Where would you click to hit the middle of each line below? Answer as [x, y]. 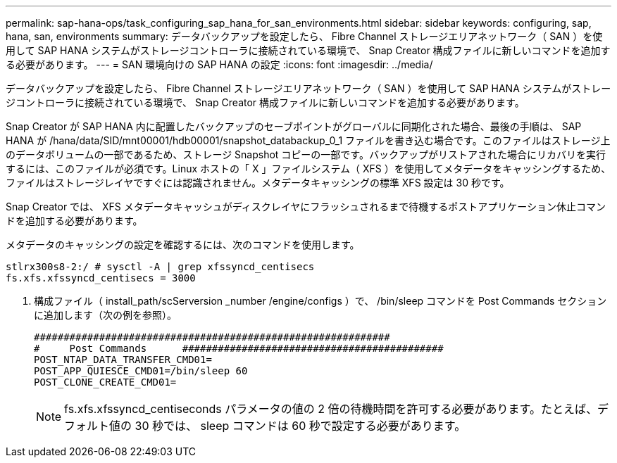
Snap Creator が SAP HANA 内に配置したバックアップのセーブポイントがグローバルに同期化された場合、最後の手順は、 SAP [294, 126]
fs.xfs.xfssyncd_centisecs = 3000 [101, 278]
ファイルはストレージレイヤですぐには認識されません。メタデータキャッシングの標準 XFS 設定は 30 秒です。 [258, 183]
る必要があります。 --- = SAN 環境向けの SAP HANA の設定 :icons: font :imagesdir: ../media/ [219, 64]
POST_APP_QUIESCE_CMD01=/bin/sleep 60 [141, 371]
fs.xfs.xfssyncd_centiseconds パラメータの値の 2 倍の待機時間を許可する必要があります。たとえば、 [331, 409]
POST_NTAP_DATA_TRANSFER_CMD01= [123, 360]
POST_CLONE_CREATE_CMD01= [105, 382]
